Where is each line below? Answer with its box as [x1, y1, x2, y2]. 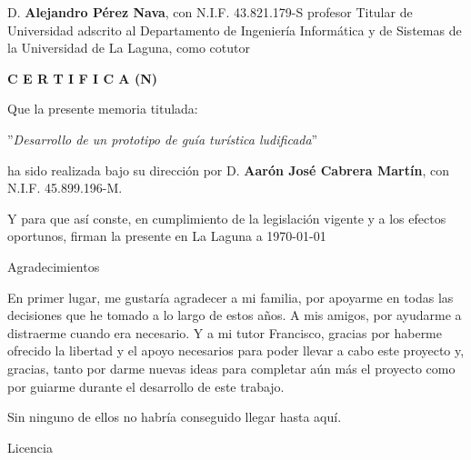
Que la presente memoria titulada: [7, 99, 198, 118]
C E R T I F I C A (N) [7, 68, 158, 87]
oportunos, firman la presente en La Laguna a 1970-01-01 [7, 226, 326, 245]
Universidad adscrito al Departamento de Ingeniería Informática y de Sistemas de [7, 20, 462, 39]
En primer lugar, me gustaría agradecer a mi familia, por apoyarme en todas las [7, 287, 454, 306]
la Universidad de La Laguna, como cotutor [7, 38, 250, 57]
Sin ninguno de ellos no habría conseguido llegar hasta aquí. [7, 407, 342, 426]
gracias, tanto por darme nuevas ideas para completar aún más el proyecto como [7, 358, 456, 377]
